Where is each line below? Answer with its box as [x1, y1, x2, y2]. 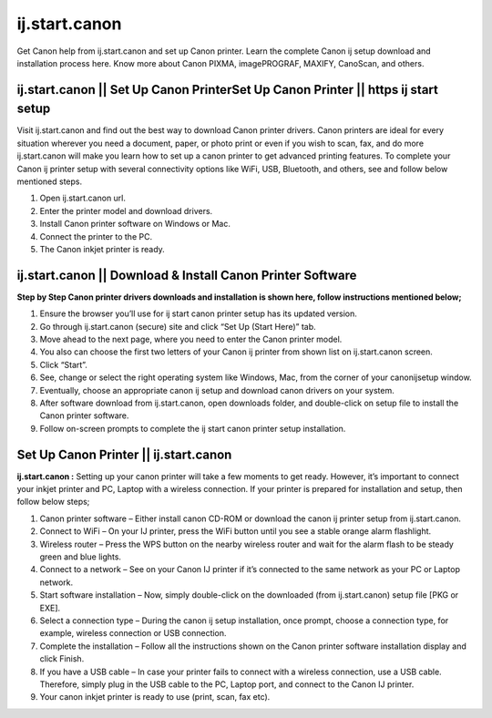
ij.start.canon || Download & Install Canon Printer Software [16, 267, 357, 282]
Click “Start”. [39, 359, 88, 370]
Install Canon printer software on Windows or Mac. [39, 219, 231, 230]
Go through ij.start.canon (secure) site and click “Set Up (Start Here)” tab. [39, 321, 316, 332]
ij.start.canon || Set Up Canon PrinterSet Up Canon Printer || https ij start [16, 82, 439, 97]
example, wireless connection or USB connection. [39, 628, 227, 639]
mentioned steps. [16, 176, 82, 187]
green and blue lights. [39, 551, 122, 562]
